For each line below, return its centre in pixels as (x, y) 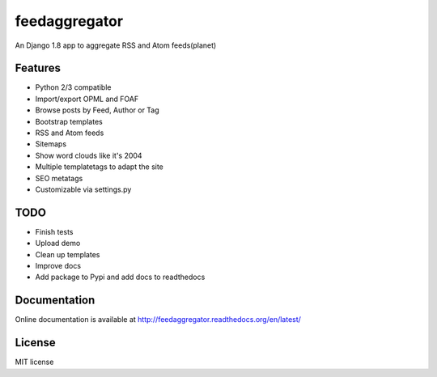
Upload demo (58, 244)
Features (38, 68)
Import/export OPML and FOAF (87, 99)
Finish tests (54, 231)
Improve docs (58, 266)
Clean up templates (68, 254)
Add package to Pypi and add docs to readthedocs (120, 277)
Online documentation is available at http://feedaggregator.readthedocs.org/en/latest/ (158, 320)
